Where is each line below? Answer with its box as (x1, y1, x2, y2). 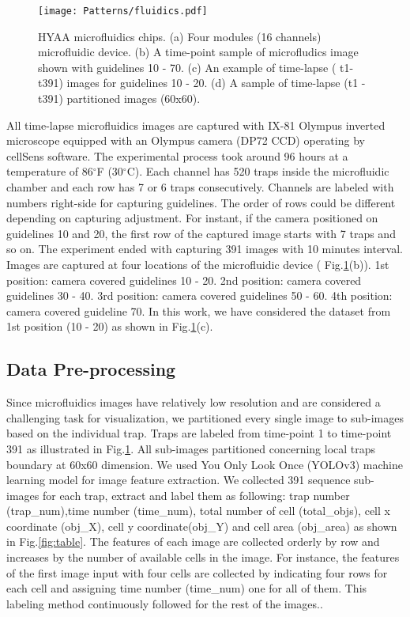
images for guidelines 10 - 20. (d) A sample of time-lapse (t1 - (66, 74, 366, 91)
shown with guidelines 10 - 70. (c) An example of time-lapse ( (38, 59, 337, 75)
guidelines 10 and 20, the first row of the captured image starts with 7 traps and (6, 225, 396, 241)
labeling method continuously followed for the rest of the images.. (6, 595, 323, 611)
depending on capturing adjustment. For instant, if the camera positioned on (6, 210, 378, 226)
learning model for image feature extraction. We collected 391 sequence (6, 471, 351, 488)
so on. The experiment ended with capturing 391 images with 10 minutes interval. (6, 240, 403, 257)
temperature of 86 (6, 163, 93, 180)
